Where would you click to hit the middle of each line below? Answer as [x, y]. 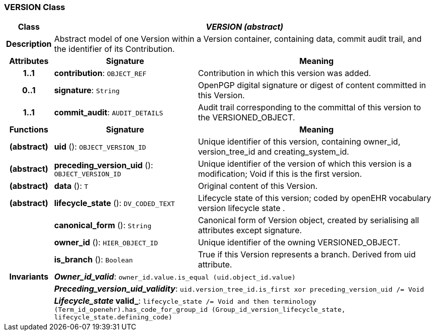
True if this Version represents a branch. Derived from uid [307, 255]
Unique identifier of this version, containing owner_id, [299, 142]
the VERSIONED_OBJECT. [246, 118]
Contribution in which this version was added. [284, 73]
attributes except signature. [250, 230]
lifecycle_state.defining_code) [113, 317]
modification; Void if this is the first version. [280, 174]
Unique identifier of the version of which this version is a [305, 164]
